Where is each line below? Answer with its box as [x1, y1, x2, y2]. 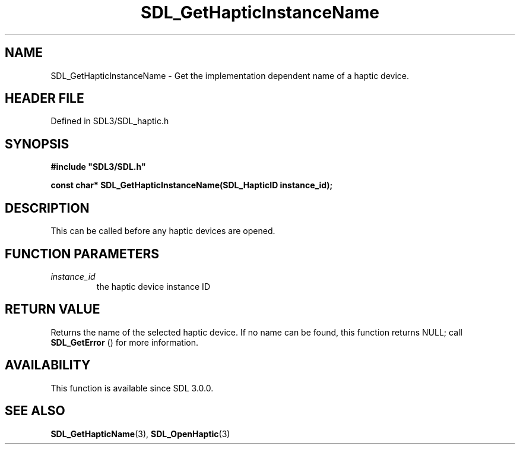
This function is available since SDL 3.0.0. [50, 382, 214, 393]
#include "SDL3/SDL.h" [50, 162, 146, 172]
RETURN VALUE [5, 302, 100, 317]
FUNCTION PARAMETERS [5, 246, 159, 261]
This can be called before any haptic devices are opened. [50, 226, 275, 236]
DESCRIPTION [5, 200, 90, 216]
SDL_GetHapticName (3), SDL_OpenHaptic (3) [50, 428, 230, 439]
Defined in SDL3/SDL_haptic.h [50, 116, 169, 127]
